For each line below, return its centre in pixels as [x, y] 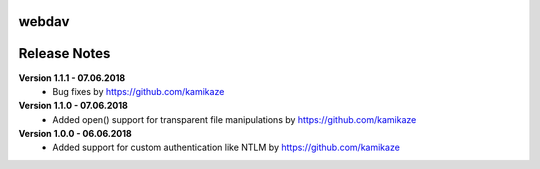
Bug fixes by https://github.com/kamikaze [138, 91]
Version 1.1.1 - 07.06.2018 [72, 77]
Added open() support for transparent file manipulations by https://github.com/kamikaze [234, 119]
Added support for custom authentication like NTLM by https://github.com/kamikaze [226, 147]
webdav [44, 21]
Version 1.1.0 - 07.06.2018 [73, 106]
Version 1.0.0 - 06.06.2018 [75, 134]
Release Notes [64, 53]
